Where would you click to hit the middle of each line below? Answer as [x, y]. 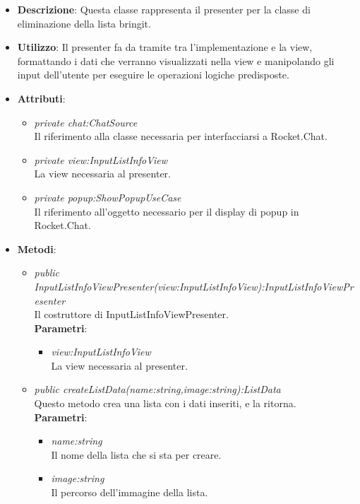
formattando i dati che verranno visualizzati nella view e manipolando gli [176, 60]
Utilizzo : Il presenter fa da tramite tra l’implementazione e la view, [165, 47]
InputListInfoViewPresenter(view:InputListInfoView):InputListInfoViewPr [194, 286]
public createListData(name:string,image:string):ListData [157, 389]
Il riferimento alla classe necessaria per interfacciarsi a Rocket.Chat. [181, 136]
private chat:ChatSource [86, 122]
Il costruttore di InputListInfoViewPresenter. [131, 314]
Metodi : [37, 248]
